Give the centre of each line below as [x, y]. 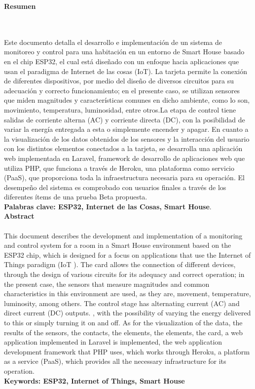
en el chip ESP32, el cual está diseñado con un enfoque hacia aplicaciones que [122, 61]
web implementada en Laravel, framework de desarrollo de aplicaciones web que [125, 158]
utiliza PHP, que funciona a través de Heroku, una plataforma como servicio [119, 168]
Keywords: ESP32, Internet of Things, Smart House [94, 380]
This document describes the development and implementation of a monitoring [123, 235]
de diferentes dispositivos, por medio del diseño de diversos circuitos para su [119, 81]
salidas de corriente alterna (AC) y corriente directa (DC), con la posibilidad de [125, 119]
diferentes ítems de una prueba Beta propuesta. [76, 197]
